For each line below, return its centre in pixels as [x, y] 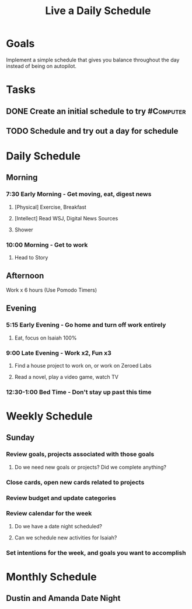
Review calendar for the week [49, 514]
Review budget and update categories [61, 498]
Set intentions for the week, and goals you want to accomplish [96, 552]
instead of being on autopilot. [41, 66]
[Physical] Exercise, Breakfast [50, 207]
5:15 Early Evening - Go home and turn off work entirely [86, 325]
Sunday [20, 437]
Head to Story [31, 258]
